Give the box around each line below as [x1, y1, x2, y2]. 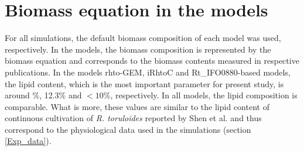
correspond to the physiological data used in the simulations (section [5, 123, 251, 135]
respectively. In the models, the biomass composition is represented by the [5, 43, 271, 55]
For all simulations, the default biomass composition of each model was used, [5, 32, 281, 44]
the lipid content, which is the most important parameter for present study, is [5, 77, 284, 90]
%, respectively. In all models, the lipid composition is [103, 89, 298, 101]
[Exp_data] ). [5, 135, 52, 147]
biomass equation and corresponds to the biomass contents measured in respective [5, 54, 299, 67]
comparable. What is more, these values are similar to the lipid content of [5, 100, 269, 112]
